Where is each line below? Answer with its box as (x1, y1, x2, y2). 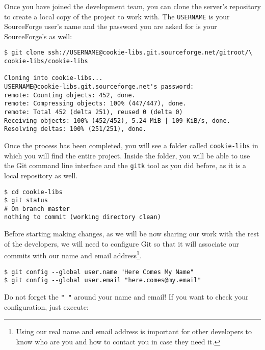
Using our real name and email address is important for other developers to (16, 326, 252, 337)
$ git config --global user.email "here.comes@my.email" (4, 277, 201, 284)
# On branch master (4, 205, 70, 212)
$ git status (4, 197, 48, 204)
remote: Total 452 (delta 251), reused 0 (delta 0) (4, 109, 183, 116)
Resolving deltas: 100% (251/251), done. (4, 125, 147, 133)
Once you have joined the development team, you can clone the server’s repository (4, 1, 261, 11)
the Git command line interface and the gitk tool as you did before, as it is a (4, 160, 247, 171)
